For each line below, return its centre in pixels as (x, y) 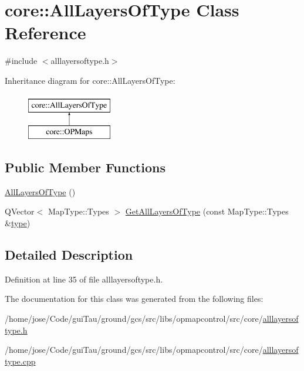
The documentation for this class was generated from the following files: (134, 299)
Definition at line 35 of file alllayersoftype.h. (84, 279)
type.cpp (20, 361)
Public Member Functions (85, 167)
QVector (20, 211)
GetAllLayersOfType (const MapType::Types (207, 211)
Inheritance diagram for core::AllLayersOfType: (90, 80)
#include (21, 61)
